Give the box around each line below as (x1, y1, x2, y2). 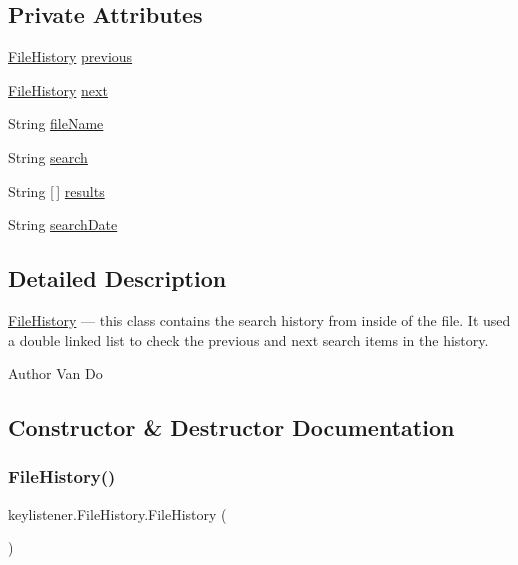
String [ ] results (8, 180, 105, 201)
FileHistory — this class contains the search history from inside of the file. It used (8, 309, 511, 330)
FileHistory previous (8, 46, 133, 67)
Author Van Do (8, 363, 103, 384)
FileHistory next (8, 79, 108, 100)
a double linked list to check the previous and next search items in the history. (8, 329, 489, 350)
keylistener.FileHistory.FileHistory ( (8, 503, 227, 524)
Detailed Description (8, 263, 227, 294)
